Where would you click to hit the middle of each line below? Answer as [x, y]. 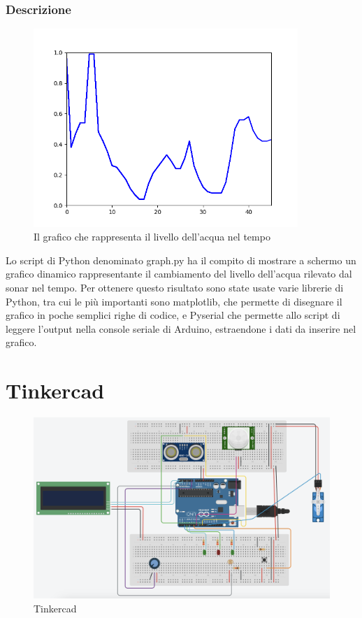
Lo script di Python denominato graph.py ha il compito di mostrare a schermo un [181, 260]
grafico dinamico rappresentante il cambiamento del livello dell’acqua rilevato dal [179, 274]
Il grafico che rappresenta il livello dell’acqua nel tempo [152, 237]
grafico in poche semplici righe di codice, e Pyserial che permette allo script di [173, 315]
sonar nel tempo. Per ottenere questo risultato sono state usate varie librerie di [175, 288]
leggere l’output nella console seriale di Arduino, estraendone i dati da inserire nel [181, 328]
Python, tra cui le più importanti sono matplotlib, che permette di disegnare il [174, 301]
